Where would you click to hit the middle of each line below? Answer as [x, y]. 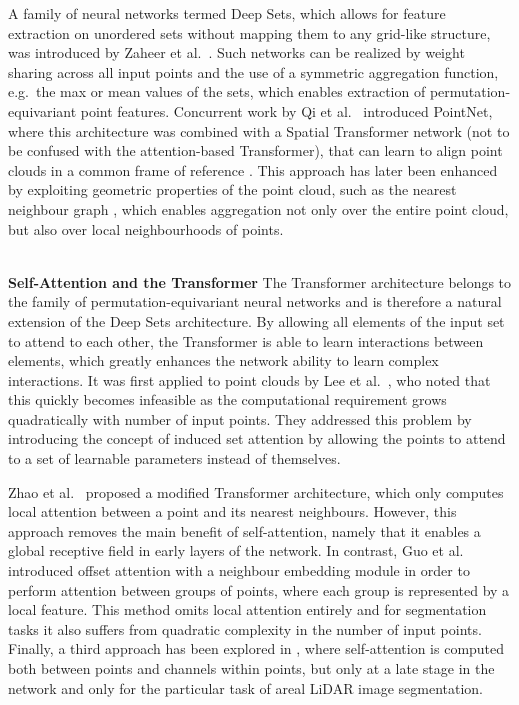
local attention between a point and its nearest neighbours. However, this [232, 511]
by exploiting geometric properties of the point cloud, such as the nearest [232, 189]
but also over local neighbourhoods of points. [146, 228]
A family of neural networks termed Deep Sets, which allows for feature [227, 13]
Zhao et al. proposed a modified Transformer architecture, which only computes [256, 491]
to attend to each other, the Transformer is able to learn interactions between [246, 340]
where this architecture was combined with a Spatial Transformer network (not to [259, 130]
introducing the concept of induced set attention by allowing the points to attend [257, 438]
